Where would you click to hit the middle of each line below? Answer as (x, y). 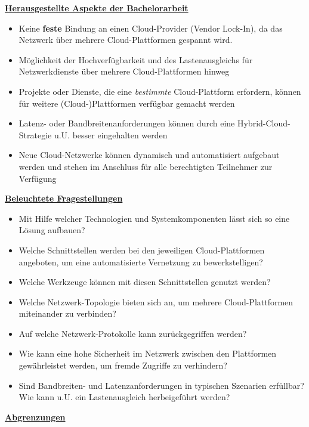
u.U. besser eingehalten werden (111, 134)
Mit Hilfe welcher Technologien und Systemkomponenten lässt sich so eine (154, 218)
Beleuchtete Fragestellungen (64, 198)
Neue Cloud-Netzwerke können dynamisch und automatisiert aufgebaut (149, 155)
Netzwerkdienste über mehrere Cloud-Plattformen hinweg (124, 71)
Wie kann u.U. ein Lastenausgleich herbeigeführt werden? (124, 397)
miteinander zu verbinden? (67, 313)
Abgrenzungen (35, 417)
